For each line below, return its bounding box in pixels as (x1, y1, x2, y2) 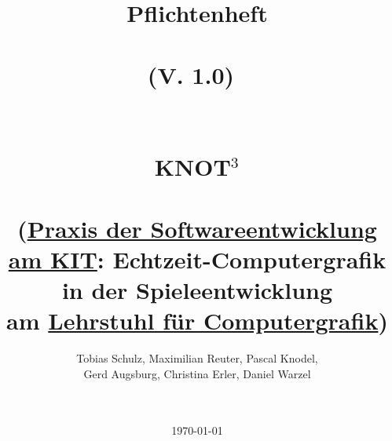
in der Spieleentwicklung (61, 273, 333, 305)
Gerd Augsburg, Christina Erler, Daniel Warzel (83, 365, 311, 381)
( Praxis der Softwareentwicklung (17, 212, 377, 244)
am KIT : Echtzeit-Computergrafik (8, 242, 387, 275)
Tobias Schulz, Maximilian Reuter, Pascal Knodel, (76, 350, 318, 366)
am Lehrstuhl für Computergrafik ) (6, 304, 388, 337)
